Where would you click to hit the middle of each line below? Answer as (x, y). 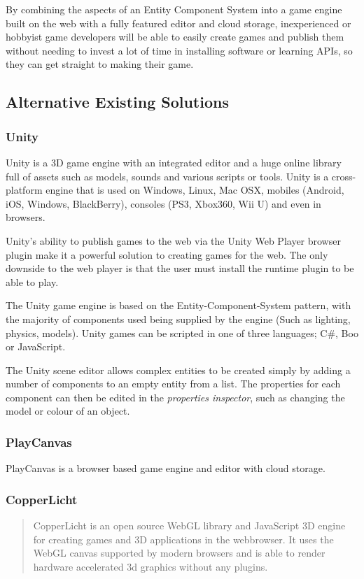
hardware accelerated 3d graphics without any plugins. (150, 566)
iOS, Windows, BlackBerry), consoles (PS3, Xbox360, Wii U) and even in (163, 203)
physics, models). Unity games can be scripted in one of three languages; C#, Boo (182, 333)
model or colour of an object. (68, 411)
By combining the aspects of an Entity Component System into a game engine (174, 9)
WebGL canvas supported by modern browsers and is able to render (179, 553)
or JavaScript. (36, 346)
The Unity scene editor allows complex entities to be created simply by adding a (178, 370)
